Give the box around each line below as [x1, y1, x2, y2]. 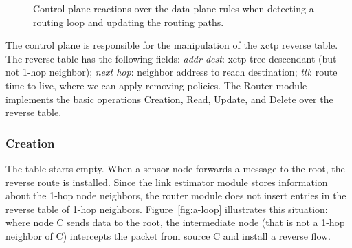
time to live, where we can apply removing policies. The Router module [5, 78, 307, 92]
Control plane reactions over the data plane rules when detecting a [33, 1, 314, 15]
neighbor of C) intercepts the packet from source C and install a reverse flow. [5, 228, 331, 243]
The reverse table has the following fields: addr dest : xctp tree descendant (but [5, 51, 337, 65]
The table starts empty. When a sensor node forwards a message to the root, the [5, 161, 345, 175]
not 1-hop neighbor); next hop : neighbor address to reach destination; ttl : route [5, 65, 338, 79]
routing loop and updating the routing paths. [33, 14, 224, 29]
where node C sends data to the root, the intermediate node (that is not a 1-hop [5, 215, 345, 229]
